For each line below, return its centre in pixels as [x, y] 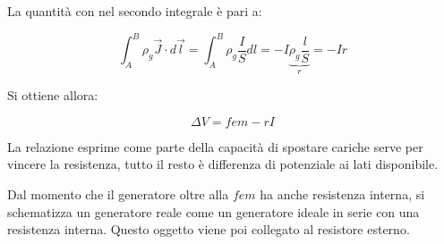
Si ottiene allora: [53, 95]
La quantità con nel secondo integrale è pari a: [135, 11]
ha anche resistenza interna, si [342, 194]
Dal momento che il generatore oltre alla [118, 194]
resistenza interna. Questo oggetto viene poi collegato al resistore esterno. [209, 229]
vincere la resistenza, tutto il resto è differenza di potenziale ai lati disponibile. [223, 164]
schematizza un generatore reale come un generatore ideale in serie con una [213, 211]
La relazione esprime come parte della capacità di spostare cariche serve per [215, 146]
